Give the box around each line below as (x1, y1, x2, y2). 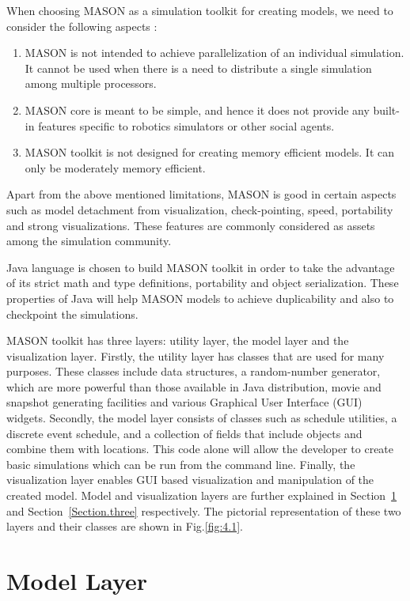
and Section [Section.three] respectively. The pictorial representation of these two (6, 502, 401, 519)
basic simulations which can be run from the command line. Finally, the (6, 455, 355, 472)
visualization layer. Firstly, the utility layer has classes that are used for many (6, 347, 385, 364)
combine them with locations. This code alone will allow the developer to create (6, 440, 394, 457)
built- (373, 101, 400, 118)
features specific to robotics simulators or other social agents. (38, 117, 335, 134)
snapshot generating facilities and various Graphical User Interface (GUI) (6, 394, 363, 410)
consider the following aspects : (6, 17, 158, 34)
